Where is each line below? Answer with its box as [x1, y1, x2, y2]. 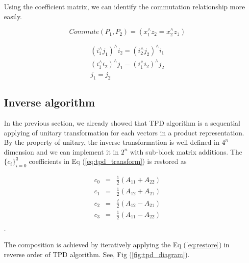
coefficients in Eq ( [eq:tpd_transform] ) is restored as [29, 156, 187, 166]
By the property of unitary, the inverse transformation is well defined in [4, 137, 220, 147]
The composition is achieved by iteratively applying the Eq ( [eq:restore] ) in [4, 239, 230, 250]
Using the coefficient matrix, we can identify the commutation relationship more [4, 1, 245, 11]
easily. [4, 11, 22, 21]
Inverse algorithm [4, 95, 95, 110]
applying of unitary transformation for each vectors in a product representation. [4, 127, 244, 137]
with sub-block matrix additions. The [130, 146, 243, 157]
